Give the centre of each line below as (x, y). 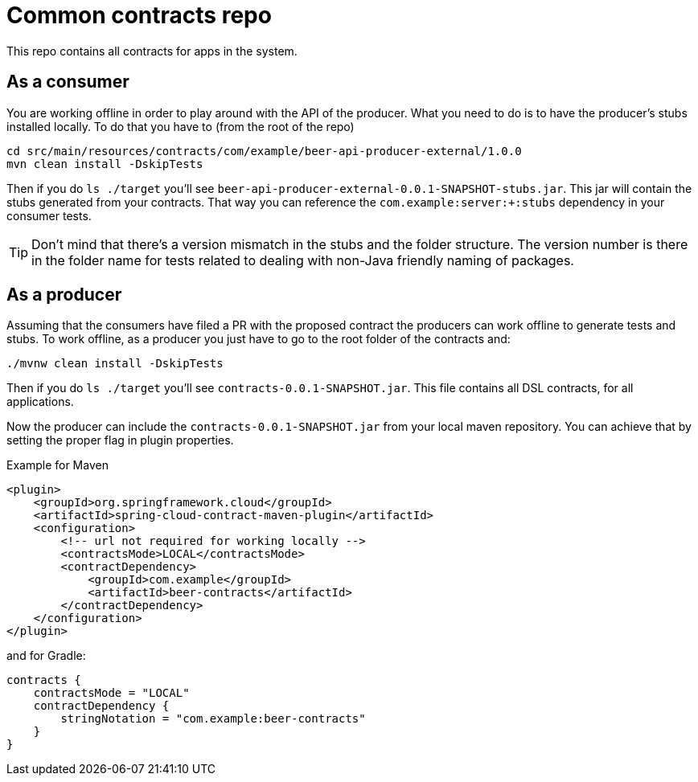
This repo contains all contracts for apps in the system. (152, 51)
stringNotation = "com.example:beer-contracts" (213, 719)
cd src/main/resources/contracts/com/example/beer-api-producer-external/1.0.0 (264, 151)
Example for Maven (57, 465)
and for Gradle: (46, 656)
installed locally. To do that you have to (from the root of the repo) (181, 126)
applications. (40, 402)
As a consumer (68, 82)
